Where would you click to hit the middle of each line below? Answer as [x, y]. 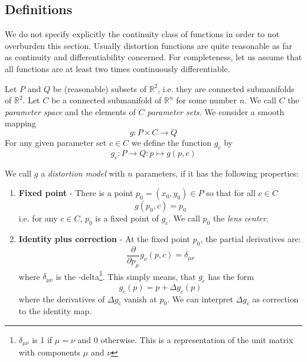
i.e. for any [38, 218]
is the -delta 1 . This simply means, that [126, 275]
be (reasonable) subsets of [99, 88]
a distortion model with [83, 173]
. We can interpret [200, 299]
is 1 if [42, 339]
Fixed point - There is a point [76, 193]
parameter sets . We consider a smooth [216, 111]
